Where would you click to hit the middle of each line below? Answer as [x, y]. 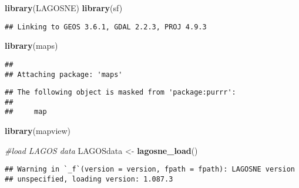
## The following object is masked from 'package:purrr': [120, 93]
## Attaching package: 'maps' [64, 74]
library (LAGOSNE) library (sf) [64, 8]
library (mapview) [38, 131]
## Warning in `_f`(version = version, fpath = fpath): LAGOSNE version [150, 169]
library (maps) [31, 46]
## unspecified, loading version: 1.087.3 [89, 179]
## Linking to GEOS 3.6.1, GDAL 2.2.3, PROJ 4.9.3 [106, 27]
